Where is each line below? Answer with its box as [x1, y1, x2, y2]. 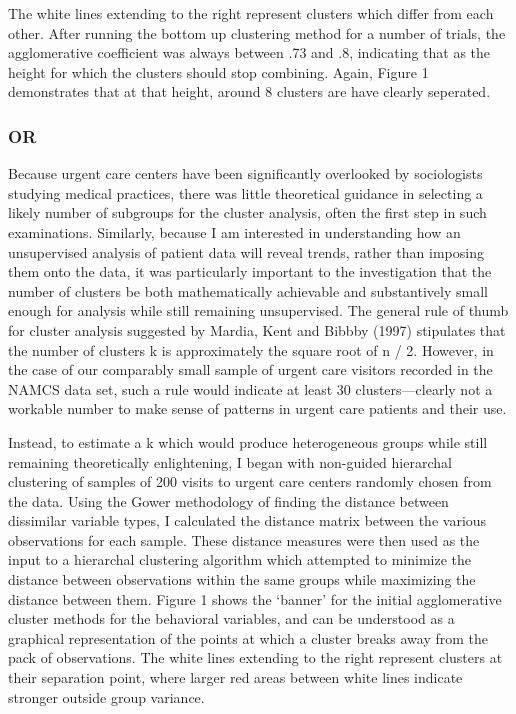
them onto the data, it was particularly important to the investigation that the [8, 261, 492, 282]
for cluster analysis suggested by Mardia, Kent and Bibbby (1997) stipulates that [8, 319, 506, 340]
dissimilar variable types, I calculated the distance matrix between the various [8, 510, 487, 531]
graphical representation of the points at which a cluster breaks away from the [8, 627, 489, 648]
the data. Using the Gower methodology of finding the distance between [8, 490, 449, 511]
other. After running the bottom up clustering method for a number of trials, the [8, 22, 506, 43]
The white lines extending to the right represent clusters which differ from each [8, 3, 494, 23]
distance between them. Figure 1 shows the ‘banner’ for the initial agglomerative [8, 588, 502, 609]
